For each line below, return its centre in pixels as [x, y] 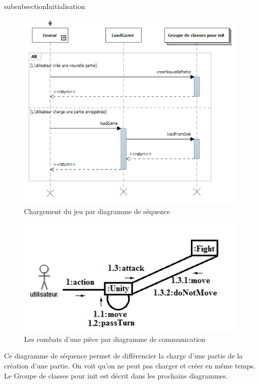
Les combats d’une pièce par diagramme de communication [115, 339]
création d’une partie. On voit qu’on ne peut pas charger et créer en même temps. [130, 366]
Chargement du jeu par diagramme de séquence [97, 211]
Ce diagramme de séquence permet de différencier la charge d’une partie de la [123, 356]
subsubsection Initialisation [45, 6]
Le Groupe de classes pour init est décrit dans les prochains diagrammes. [116, 375]
